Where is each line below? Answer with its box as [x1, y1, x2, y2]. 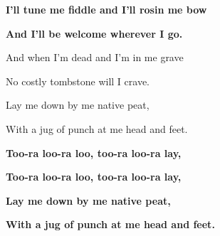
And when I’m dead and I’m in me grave [6, 50, 184, 65]
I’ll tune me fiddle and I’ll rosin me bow [6, 2, 207, 16]
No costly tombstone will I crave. [6, 73, 150, 88]
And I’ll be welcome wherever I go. [6, 26, 183, 41]
